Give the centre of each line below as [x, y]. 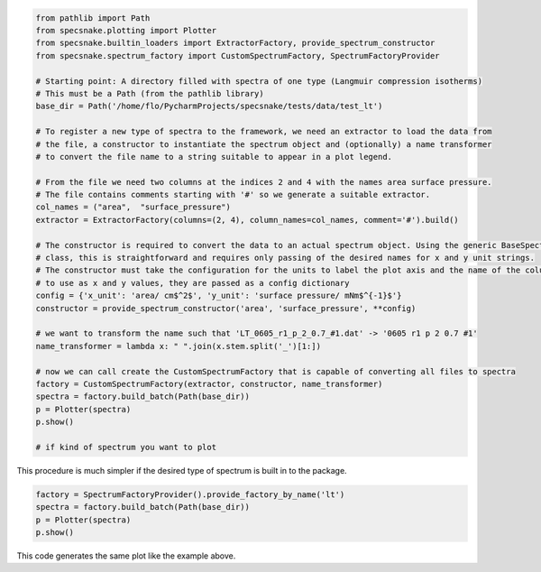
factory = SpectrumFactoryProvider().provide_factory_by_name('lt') [190, 494]
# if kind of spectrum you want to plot [126, 447]
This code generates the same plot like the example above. [126, 556]
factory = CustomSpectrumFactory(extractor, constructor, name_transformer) [209, 384]
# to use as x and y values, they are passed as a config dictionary [193, 283]
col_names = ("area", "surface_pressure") [133, 207]
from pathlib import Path [93, 18]
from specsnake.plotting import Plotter [126, 30]
